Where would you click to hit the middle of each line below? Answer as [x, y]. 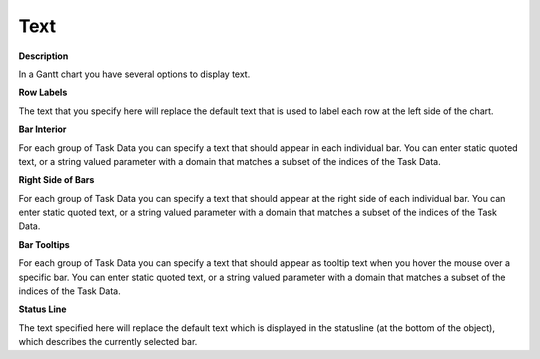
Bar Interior [42, 129]
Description [43, 56]
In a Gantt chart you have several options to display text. [134, 74]
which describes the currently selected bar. [108, 342]
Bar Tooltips [44, 244]
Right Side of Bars [56, 180]
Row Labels [43, 92]
